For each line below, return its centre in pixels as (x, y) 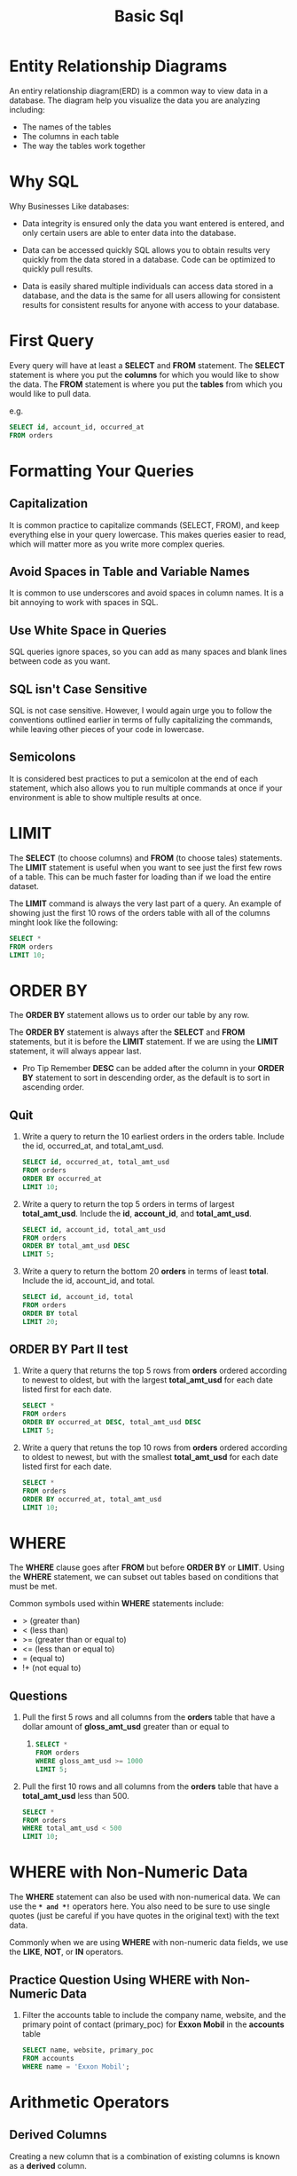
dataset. (24, 886)
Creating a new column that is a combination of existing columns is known (145, 2156)
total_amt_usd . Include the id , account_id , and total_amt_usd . (137, 1213)
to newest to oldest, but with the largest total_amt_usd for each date (147, 1380)
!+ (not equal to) (51, 1668)
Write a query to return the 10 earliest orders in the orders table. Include (153, 1137)
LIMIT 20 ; (40, 1321)
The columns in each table (70, 136)
